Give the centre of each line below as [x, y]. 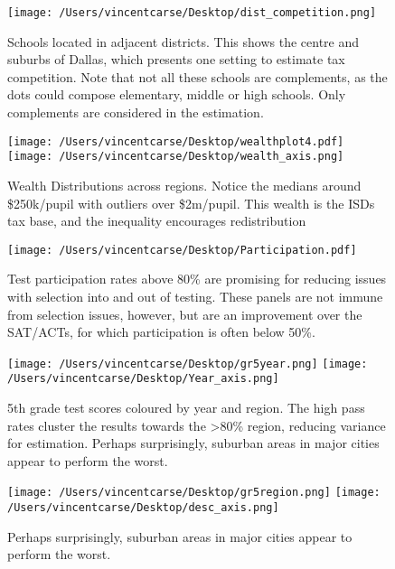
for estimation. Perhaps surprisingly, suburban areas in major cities [193, 443]
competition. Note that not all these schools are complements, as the [197, 76]
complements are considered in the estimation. [136, 112]
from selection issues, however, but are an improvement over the [185, 314]
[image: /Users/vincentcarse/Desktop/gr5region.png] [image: [194, 493]
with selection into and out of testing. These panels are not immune [195, 296]
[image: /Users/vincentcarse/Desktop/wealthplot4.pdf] [176, 141]
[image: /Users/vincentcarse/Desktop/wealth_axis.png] [176, 157]
